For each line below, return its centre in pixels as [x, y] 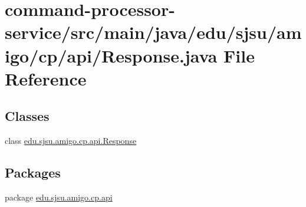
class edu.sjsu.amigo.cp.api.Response [71, 141]
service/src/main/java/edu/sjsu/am [153, 32]
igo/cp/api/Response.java [111, 55]
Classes [27, 116]
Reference [46, 78]
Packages [33, 172]
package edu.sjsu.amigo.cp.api [59, 197]
